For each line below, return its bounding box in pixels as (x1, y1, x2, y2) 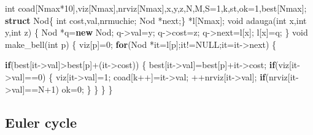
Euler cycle (5, 112, 77, 131)
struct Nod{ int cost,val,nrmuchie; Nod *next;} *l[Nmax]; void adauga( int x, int (5, 13, 307, 26)
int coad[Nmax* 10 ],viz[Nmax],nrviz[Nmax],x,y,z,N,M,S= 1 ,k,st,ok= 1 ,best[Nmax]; (5, 2, 307, 14)
